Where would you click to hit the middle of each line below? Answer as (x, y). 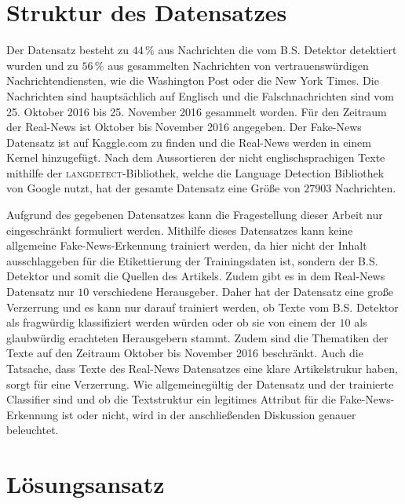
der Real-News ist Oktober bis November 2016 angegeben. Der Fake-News (184, 127)
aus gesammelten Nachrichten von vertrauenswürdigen (238, 65)
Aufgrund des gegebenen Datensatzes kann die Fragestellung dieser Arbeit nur (195, 215)
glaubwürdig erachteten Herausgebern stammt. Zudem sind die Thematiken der (197, 337)
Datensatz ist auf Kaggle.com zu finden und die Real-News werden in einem (189, 142)
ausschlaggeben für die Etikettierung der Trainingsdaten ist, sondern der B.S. (192, 260)
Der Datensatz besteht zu (68, 50)
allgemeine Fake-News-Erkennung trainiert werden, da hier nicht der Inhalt (187, 245)
